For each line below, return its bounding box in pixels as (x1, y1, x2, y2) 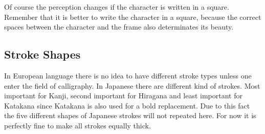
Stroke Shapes (4, 46, 81, 62)
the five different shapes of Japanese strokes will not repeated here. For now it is (4, 110, 256, 121)
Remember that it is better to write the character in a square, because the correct (4, 11, 261, 22)
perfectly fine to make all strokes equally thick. (4, 120, 151, 130)
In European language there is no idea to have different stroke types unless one (4, 70, 252, 81)
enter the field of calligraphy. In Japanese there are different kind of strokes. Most (4, 80, 260, 91)
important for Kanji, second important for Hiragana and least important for (4, 90, 243, 101)
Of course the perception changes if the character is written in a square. (4, 2, 229, 12)
